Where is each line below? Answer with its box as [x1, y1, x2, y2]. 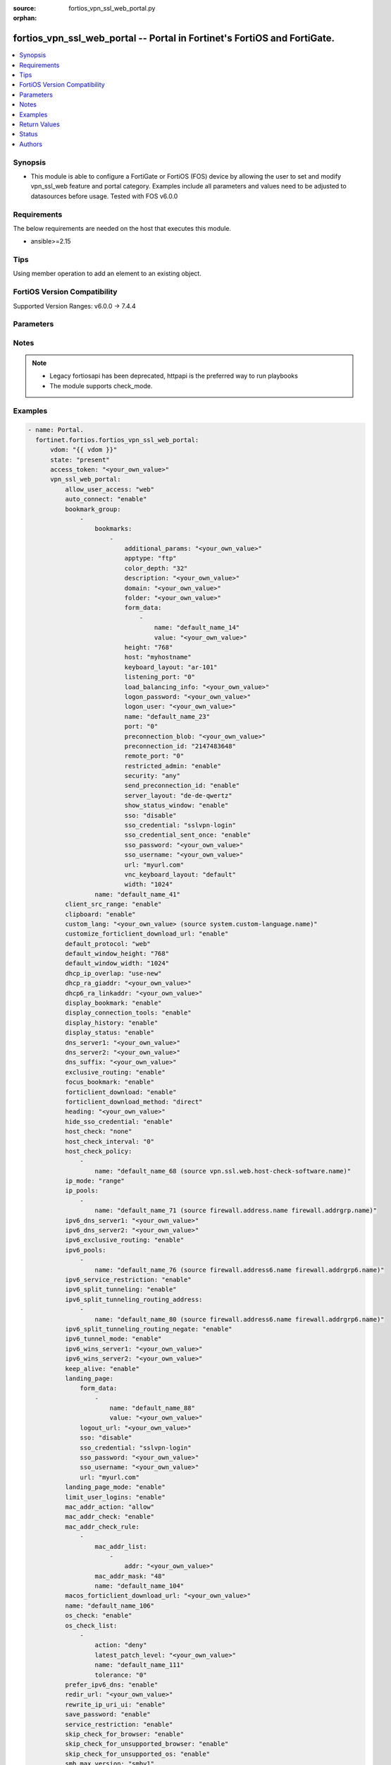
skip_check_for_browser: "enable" [64, 1730, 185, 1738]
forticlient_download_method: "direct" [64, 1098, 203, 1106]
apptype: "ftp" [124, 554, 177, 563]
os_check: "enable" [64, 1612, 132, 1620]
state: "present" [50, 455, 111, 464]
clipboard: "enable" [64, 910, 137, 918]
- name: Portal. [27, 426, 85, 434]
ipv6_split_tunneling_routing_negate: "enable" [64, 1324, 232, 1333]
